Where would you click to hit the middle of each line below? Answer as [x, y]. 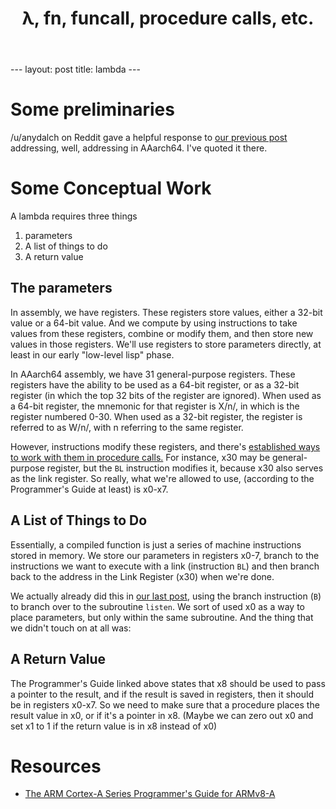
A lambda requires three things [74, 216]
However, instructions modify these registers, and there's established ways [165, 446]
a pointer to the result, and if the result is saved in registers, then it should [162, 694]
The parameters [61, 288]
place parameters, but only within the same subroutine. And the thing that [162, 617]
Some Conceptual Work [111, 188]
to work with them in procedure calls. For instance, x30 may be [140, 457]
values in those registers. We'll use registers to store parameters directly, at [166, 344]
